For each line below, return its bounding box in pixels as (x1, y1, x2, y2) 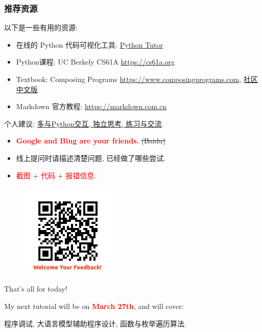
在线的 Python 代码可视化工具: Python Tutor (16, 39, 163, 50)
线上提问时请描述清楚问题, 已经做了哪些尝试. (16, 152, 166, 163)
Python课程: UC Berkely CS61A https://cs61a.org (16, 56, 175, 67)
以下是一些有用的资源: (4, 22, 78, 33)
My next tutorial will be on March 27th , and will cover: (4, 300, 184, 311)
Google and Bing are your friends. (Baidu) (16, 135, 165, 146)
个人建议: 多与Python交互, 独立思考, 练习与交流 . (4, 118, 164, 129)
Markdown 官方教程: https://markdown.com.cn (16, 101, 166, 112)
